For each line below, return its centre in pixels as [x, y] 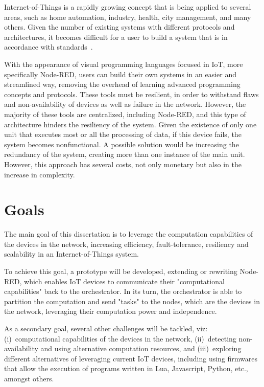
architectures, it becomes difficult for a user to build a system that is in [116, 37]
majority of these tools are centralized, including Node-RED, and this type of [125, 114]
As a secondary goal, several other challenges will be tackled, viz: [106, 328]
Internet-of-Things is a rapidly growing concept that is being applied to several [128, 7]
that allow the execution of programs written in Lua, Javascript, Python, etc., [126, 368]
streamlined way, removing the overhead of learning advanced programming [122, 84]
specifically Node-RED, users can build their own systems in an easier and [121, 74]
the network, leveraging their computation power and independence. [111, 311]
